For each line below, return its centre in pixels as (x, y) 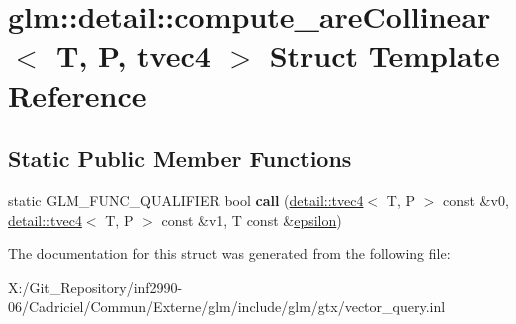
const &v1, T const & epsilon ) (251, 219)
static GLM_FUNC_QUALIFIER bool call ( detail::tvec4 (186, 199)
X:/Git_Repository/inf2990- (95, 286)
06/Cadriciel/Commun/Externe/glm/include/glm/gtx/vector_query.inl (227, 306)
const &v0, (475, 199)
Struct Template (384, 55)
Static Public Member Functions (180, 158)
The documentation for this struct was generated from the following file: (229, 253)
